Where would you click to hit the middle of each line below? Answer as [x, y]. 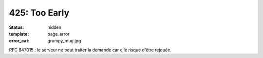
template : [19, 34]
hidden [55, 27]
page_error [59, 34]
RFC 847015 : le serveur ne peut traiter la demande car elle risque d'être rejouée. [90, 50]
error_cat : [19, 41]
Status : [17, 27]
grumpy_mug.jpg [64, 41]
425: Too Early [39, 13]
